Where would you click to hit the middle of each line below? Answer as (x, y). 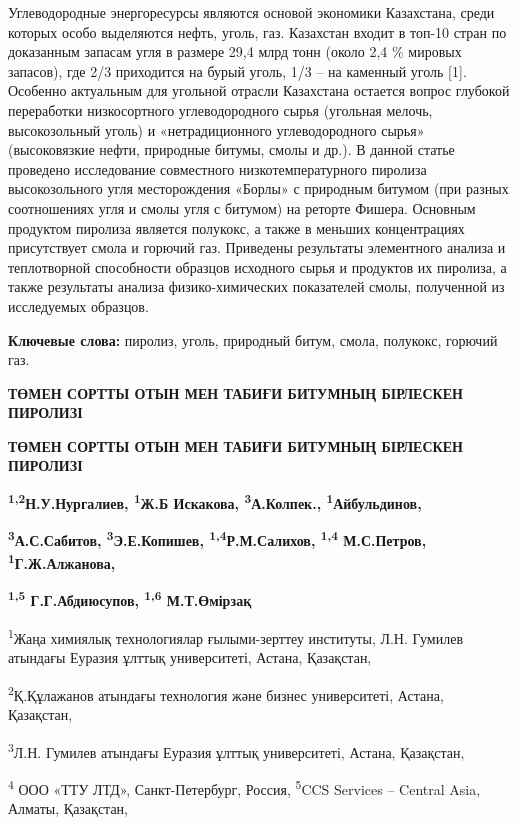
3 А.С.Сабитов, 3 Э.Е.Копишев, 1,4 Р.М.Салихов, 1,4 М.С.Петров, (217, 538)
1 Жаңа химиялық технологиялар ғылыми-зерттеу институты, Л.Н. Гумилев (236, 636)
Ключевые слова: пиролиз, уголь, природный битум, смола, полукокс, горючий (253, 339)
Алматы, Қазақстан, (68, 808)
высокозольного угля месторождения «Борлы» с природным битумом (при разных (258, 188)
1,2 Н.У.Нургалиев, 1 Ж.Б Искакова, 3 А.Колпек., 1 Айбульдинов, (215, 501)
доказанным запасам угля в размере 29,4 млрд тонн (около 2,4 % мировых (235, 51)
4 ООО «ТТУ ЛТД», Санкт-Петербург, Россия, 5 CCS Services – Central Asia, (244, 787)
